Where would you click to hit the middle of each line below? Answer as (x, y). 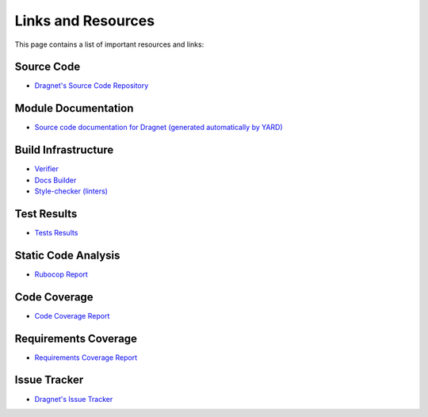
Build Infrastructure (64, 150)
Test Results (46, 214)
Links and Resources (84, 21)
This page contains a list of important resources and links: (109, 44)
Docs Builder (55, 180)
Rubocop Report (61, 274)
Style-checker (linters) (71, 191)
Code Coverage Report (72, 316)
